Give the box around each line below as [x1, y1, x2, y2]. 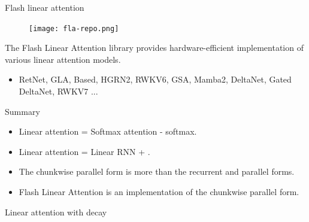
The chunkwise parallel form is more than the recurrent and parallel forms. [19, 165, 295, 178]
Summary [5, 105, 40, 117]
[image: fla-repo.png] [29, 24, 119, 33]
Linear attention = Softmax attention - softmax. [19, 125, 197, 138]
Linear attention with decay [5, 205, 107, 218]
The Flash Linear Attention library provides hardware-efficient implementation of [5, 41, 304, 54]
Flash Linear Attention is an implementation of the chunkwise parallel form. [19, 185, 299, 197]
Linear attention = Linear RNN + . [19, 145, 150, 157]
